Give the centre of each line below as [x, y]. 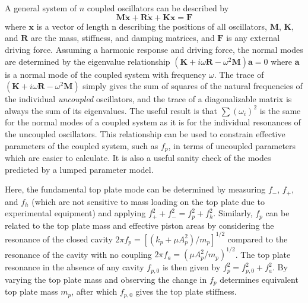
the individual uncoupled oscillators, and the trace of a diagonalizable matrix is [148, 99]
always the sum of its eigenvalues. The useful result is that [111, 110]
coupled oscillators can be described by [158, 8]
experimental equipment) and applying [75, 213]
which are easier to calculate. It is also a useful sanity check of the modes [138, 158]
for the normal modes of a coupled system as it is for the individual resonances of [153, 122]
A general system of [41, 8]
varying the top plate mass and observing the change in [106, 279]
